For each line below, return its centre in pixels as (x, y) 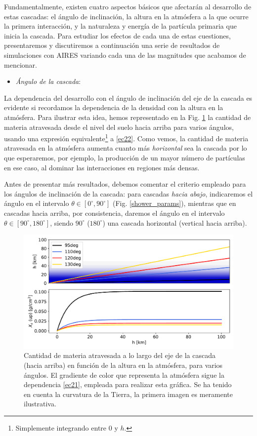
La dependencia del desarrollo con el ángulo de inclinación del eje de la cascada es (128, 98)
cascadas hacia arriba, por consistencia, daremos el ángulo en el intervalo (114, 213)
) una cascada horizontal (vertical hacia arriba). (175, 222)
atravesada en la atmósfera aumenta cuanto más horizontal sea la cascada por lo (126, 148)
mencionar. (21, 64)
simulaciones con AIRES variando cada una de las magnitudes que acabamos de (125, 55)
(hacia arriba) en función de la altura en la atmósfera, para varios (123, 365)
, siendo (62, 222)
